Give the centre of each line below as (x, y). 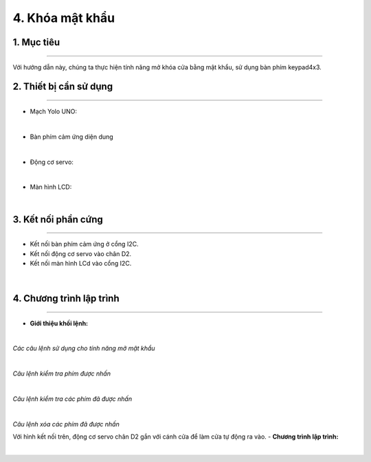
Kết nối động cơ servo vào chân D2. (81, 253)
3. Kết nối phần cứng (58, 219)
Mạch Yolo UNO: (53, 111)
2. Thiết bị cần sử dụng (63, 87)
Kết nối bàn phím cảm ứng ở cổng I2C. (84, 244)
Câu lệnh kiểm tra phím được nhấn (62, 373)
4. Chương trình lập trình (66, 299)
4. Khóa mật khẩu (64, 18)
